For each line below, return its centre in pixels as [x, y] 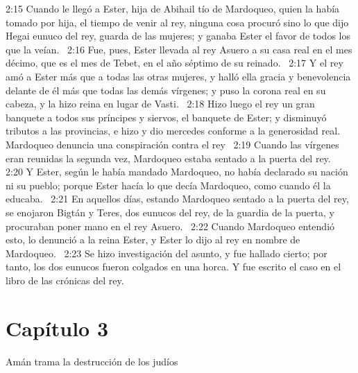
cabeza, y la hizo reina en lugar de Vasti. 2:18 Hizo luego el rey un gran [160, 104]
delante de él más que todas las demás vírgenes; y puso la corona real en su [166, 90]
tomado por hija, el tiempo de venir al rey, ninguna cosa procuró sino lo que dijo [177, 22]
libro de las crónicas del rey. [65, 280]
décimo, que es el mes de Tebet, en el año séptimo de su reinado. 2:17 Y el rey [174, 63]
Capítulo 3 [57, 328]
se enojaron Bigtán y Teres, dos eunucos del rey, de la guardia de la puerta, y [170, 212]
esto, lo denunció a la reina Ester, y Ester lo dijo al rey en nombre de [153, 240]
